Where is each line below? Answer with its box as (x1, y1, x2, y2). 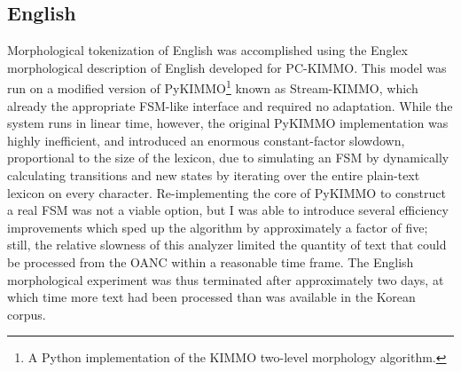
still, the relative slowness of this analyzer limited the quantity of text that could (7, 235, 447, 254)
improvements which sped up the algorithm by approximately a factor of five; (7, 218, 428, 236)
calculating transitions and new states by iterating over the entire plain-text (7, 166, 420, 185)
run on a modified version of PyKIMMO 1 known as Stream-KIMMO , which (7, 76, 418, 98)
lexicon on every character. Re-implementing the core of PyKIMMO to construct (7, 183, 446, 202)
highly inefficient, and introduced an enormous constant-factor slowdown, (7, 131, 405, 149)
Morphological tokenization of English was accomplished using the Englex (7, 41, 408, 59)
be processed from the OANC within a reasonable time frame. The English (7, 252, 414, 271)
